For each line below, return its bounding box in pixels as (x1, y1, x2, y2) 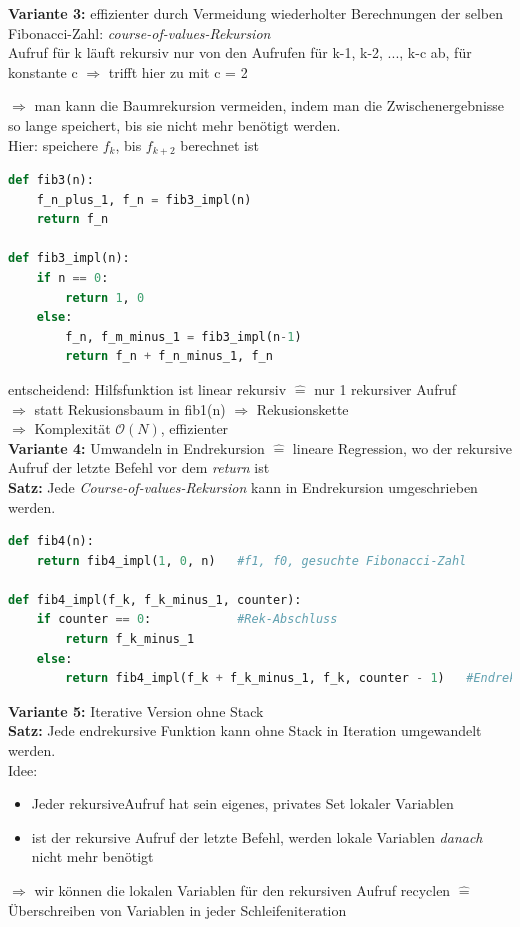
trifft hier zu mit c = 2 (108, 61, 248, 82)
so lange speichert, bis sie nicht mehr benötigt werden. (8, 114, 341, 135)
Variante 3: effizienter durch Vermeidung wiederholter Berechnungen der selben (8, 3, 504, 23)
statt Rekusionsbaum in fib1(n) (34, 398, 226, 419)
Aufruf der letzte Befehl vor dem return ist (8, 457, 270, 478)
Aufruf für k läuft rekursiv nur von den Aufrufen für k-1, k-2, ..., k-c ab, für (8, 42, 472, 63)
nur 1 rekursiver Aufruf (314, 378, 456, 399)
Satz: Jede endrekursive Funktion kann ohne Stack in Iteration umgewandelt (8, 720, 482, 741)
